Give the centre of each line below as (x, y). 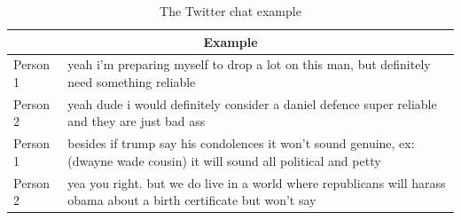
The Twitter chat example (230, 11)
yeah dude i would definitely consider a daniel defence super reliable (252, 103)
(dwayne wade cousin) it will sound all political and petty (224, 160)
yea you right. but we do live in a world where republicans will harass (257, 182)
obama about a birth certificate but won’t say (192, 200)
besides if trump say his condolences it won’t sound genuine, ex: (241, 143)
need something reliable (132, 82)
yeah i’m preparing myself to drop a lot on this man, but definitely (249, 64)
